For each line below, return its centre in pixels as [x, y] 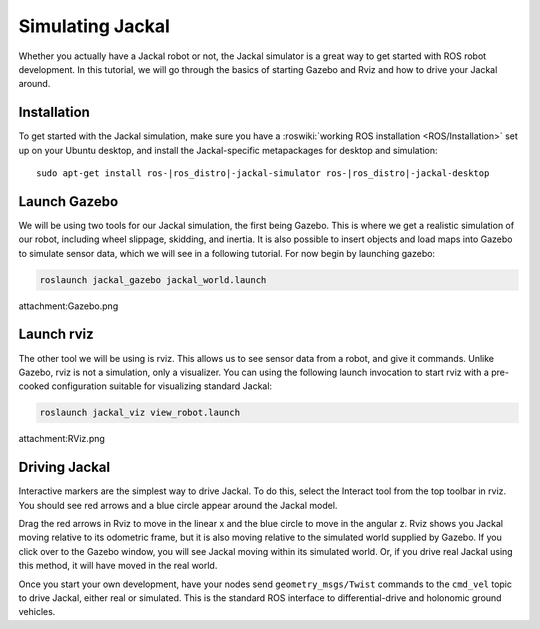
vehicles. [37, 612]
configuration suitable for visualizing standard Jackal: [162, 386]
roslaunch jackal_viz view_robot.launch [139, 413]
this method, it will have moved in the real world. [118, 566]
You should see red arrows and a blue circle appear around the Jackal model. [178, 505]
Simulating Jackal [94, 26]
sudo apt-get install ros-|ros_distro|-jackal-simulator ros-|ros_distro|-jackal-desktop [263, 173]
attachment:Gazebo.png [68, 306]
